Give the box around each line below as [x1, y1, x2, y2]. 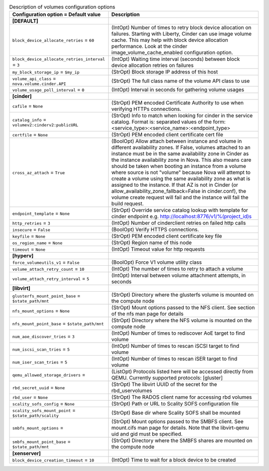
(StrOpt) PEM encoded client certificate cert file [111, 131, 224, 138]
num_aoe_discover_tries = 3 [12, 333, 75, 340]
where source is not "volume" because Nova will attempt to [111, 169, 251, 176]
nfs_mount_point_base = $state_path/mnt [12, 320, 104, 327]
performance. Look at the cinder [111, 43, 188, 50]
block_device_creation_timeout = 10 [12, 457, 94, 464]
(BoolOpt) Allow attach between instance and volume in [111, 138, 242, 145]
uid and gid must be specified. [111, 431, 183, 438]
